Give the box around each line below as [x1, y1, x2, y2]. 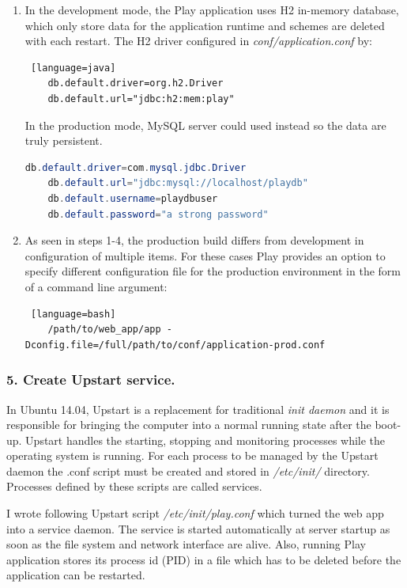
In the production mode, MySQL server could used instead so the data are [24, 116, 386, 133]
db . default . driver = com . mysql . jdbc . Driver [24, 161, 247, 173]
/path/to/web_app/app [47, 324, 161, 336]
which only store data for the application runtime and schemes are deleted [24, 17, 385, 33]
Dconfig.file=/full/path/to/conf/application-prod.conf [24, 339, 326, 351]
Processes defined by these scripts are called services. [6, 478, 262, 495]
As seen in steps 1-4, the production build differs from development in [24, 232, 364, 248]
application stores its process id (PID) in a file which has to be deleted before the [6, 551, 401, 567]
